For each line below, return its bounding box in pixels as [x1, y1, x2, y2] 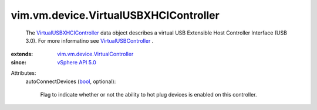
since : [11, 59, 26, 66]
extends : [11, 50, 33, 58]
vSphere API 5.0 [57, 59, 96, 66]
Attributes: [11, 70, 36, 77]
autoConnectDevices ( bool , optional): [25, 78, 116, 85]
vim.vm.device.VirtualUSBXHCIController [11, 9, 220, 22]
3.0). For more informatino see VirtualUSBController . [25, 37, 154, 44]
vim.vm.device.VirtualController [57, 50, 134, 58]
